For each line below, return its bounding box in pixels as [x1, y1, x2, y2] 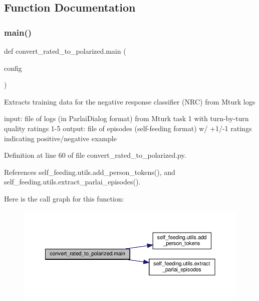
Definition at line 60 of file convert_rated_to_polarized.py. [4, 150, 186, 160]
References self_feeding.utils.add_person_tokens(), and [4, 166, 175, 177]
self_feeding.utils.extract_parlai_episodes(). [4, 176, 141, 187]
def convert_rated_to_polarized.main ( [4, 46, 126, 56]
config [4, 62, 22, 73]
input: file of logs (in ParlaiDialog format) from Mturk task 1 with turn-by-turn [4, 113, 249, 124]
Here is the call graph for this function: [4, 193, 124, 204]
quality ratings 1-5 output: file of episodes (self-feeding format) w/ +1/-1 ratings [4, 123, 252, 133]
